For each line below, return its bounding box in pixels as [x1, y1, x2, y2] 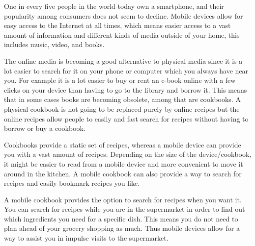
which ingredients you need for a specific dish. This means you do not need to [4, 213, 238, 223]
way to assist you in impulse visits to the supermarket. [4, 233, 169, 243]
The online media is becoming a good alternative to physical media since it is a [4, 55, 243, 66]
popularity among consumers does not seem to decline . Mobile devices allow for [4, 10, 243, 21]
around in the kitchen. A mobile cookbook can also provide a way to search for [4, 168, 242, 178]
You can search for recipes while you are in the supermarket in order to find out [4, 204, 245, 214]
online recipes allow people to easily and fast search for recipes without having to [4, 113, 249, 123]
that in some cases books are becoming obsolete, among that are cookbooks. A [4, 94, 241, 104]
